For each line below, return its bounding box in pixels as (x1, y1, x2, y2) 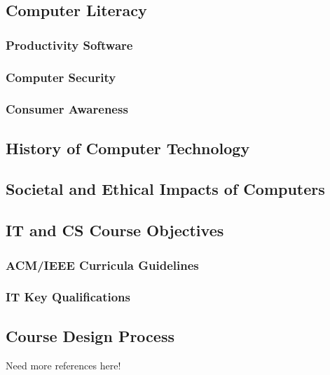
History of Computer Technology (6, 137, 250, 158)
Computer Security (6, 68, 116, 86)
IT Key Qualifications (6, 288, 130, 306)
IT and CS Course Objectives (6, 219, 224, 241)
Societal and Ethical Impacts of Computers (6, 178, 325, 200)
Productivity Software (6, 36, 133, 53)
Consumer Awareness (6, 100, 128, 118)
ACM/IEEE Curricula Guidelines (6, 256, 199, 273)
